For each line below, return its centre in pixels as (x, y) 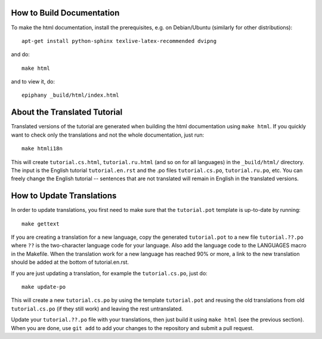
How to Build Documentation (65, 13)
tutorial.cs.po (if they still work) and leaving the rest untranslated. (97, 309)
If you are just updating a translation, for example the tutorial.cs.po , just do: (109, 273)
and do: (20, 54)
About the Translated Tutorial (67, 113)
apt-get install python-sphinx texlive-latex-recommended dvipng (119, 41)
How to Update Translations (64, 196)
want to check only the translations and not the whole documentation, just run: (108, 135)
